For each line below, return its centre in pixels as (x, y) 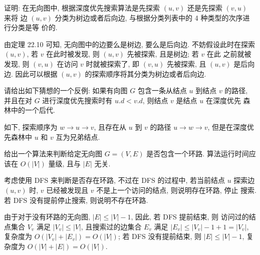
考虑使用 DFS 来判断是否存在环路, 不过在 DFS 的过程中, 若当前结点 (114, 180)
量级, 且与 (64, 163)
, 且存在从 (110, 126)
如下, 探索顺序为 (31, 126)
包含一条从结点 (162, 90)
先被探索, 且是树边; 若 (163, 54)
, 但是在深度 (227, 126)
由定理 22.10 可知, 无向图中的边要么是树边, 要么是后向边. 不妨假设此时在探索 (129, 44)
